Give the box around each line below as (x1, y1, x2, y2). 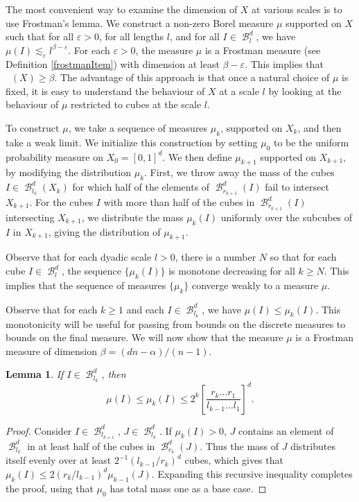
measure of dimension (6, 343, 98, 358)
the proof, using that (6, 481, 94, 495)
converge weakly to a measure (191, 277, 319, 292)
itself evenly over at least (6, 453, 112, 467)
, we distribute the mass (81, 209, 184, 224)
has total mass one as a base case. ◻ (110, 481, 267, 495)
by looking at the (268, 83, 342, 98)
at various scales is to (252, 2, 342, 16)
